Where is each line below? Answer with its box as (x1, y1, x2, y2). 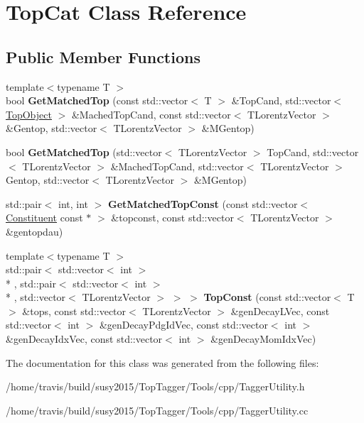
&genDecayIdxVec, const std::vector (6, 331, 163, 346)
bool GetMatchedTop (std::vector (6, 144, 162, 159)
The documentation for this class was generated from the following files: (6, 355, 319, 370)
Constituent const (6, 210, 83, 225)
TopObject (6, 106, 52, 121)
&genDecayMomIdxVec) (210, 331, 316, 346)
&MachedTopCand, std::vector (110, 158, 244, 173)
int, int (58, 196, 89, 211)
